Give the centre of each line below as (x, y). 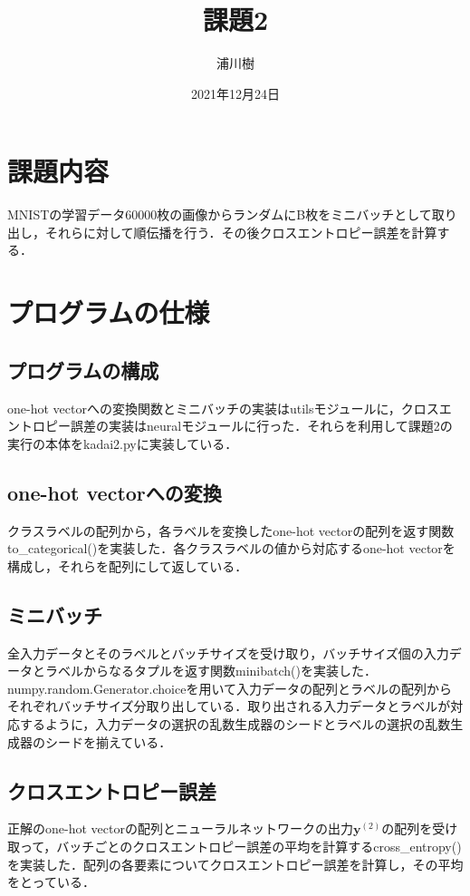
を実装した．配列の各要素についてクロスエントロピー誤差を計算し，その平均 (235, 864)
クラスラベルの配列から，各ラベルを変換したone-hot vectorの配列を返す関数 (231, 530)
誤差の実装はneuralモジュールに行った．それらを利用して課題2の (261, 426)
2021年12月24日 (235, 93)
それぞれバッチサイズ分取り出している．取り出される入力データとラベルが (229, 706)
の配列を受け (420, 828)
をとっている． (51, 882)
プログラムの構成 (83, 370)
